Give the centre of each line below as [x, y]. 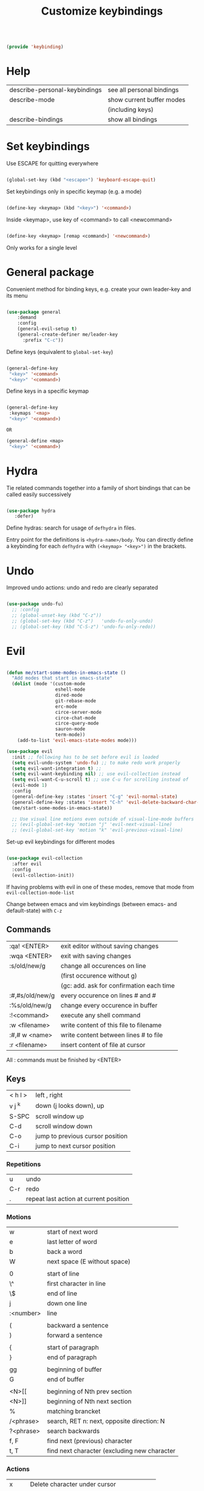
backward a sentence [78, 1326]
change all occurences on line [103, 966]
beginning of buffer [74, 1369]
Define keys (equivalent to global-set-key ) [60, 351]
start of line [63, 1274]
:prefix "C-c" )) [43, 340]
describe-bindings [36, 119]
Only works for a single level [42, 247]
